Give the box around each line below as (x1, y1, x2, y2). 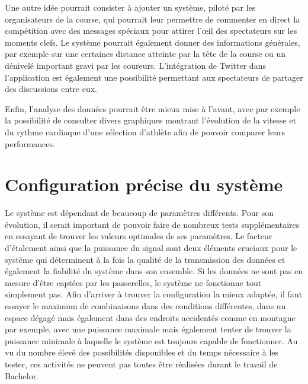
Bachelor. (5, 369, 39, 382)
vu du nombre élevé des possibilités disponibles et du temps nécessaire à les (5, 346, 279, 358)
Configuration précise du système (5, 172, 283, 196)
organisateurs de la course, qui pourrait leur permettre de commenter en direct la (5, 12, 300, 25)
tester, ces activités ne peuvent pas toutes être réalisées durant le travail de (5, 357, 278, 370)
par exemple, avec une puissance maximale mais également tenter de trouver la (5, 323, 291, 335)
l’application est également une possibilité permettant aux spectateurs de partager (5, 71, 303, 83)
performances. (5, 137, 55, 150)
